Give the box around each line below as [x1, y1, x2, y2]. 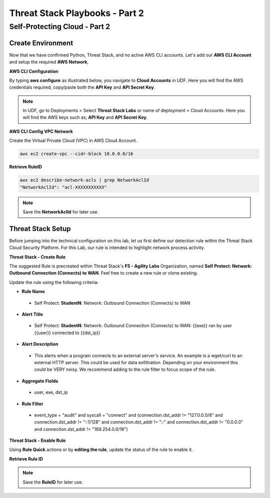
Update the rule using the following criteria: [9, 279, 98, 285]
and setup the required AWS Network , [9, 59, 88, 65]
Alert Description [21, 341, 58, 347]
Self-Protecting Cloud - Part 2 [9, 22, 110, 31]
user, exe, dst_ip [34, 389, 68, 395]
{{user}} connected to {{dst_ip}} [34, 330, 100, 336]
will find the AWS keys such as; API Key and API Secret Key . [22, 114, 148, 120]
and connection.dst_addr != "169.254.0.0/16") [34, 426, 128, 432]
